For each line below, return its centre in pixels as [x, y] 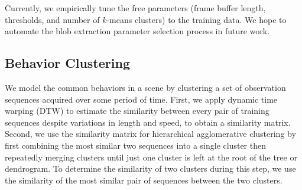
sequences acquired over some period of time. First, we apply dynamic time [141, 99]
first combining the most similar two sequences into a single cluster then [135, 145]
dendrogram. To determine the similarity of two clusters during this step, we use [150, 168]
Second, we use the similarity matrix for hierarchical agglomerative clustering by [150, 134]
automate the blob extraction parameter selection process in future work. [137, 31]
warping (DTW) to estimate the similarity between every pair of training [137, 111]
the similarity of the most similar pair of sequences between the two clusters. [144, 180]
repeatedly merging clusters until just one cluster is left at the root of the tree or [151, 157]
